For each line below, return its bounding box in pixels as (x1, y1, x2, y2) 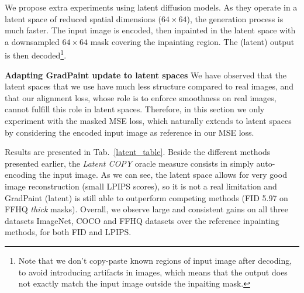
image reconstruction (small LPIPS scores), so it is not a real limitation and (5, 180, 277, 192)
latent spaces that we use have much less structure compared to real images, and (5, 80, 294, 92)
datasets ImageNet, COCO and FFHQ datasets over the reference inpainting (5, 214, 279, 226)
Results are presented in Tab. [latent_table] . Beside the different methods (5, 146, 271, 158)
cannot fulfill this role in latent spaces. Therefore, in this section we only (5, 103, 265, 115)
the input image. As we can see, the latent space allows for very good (39, 168, 287, 181)
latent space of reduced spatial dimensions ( (5, 12, 161, 25)
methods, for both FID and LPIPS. (5, 226, 132, 238)
